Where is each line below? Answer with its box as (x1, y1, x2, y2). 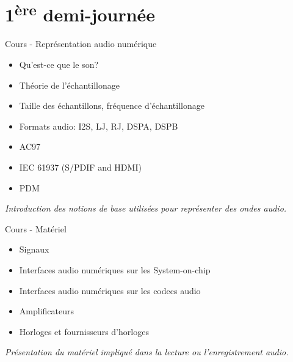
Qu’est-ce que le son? (19, 58, 99, 71)
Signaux (19, 243, 49, 256)
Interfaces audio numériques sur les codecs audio (19, 284, 201, 297)
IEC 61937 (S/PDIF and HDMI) (19, 161, 142, 174)
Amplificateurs (19, 305, 74, 317)
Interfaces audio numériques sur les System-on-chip (19, 263, 211, 276)
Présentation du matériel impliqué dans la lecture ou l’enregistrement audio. (5, 345, 289, 358)
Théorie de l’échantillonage (19, 78, 120, 91)
